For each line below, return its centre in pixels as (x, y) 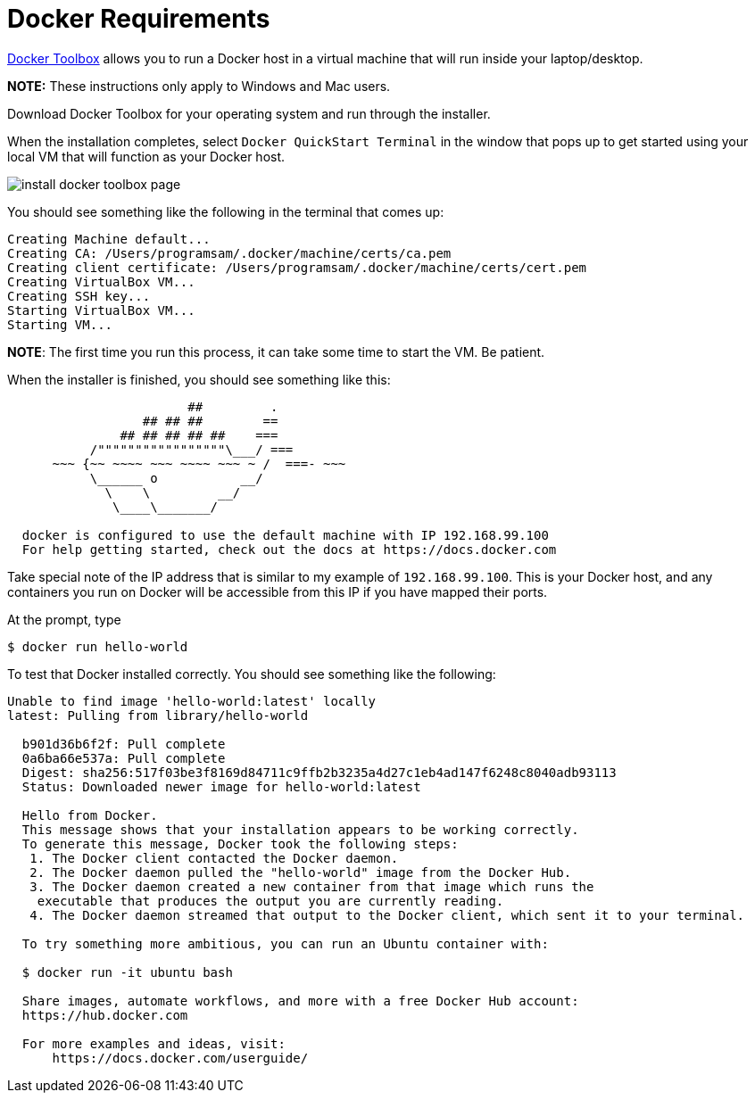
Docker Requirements (139, 19)
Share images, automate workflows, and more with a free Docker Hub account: (300, 1001)
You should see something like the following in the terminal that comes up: (226, 211)
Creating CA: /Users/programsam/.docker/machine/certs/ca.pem (229, 253)
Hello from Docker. (90, 815)
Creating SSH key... (79, 296)
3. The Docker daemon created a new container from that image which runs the (312, 886)
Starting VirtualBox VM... (101, 310)
